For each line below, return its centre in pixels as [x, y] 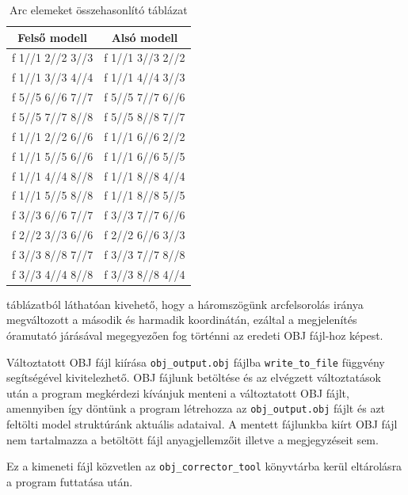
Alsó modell [145, 37]
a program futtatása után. [70, 481]
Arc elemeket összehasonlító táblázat [98, 10]
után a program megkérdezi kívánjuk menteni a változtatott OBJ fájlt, [178, 392]
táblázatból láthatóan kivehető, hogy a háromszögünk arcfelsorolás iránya [185, 304]
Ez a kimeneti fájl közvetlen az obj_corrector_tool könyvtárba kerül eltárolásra [204, 466]
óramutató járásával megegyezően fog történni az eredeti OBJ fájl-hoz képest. [195, 335]
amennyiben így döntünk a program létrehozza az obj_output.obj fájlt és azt [196, 408]
